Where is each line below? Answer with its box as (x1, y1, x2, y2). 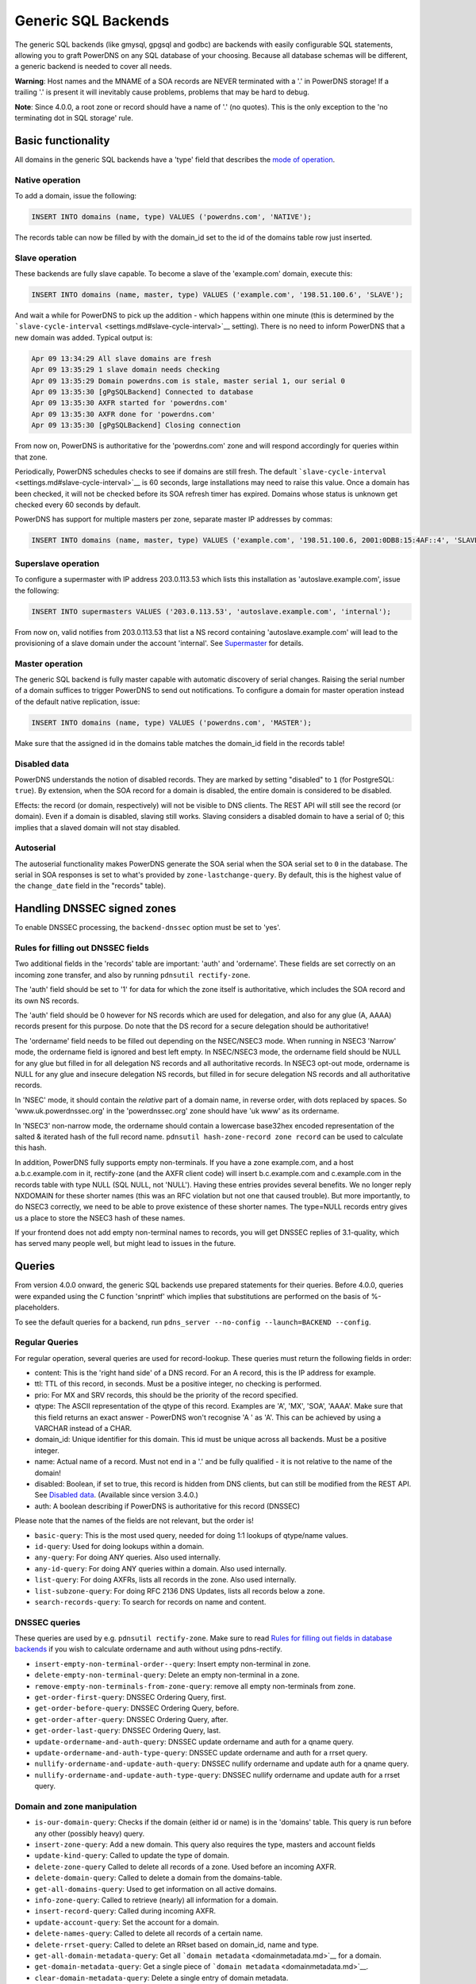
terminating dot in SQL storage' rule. (14, 113, 134, 122)
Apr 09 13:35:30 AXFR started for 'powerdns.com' (31, 398, 228, 408)
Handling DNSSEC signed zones (14, 902, 177, 916)
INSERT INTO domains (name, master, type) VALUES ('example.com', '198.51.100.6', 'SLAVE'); (31, 290, 404, 299)
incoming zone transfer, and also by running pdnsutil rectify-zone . (14, 970, 251, 979)
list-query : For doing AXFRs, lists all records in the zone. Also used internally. (34, 1575, 297, 1585)
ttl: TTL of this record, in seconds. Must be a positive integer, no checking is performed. (34, 1379, 322, 1389)
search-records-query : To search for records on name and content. (34, 1597, 267, 1606)
